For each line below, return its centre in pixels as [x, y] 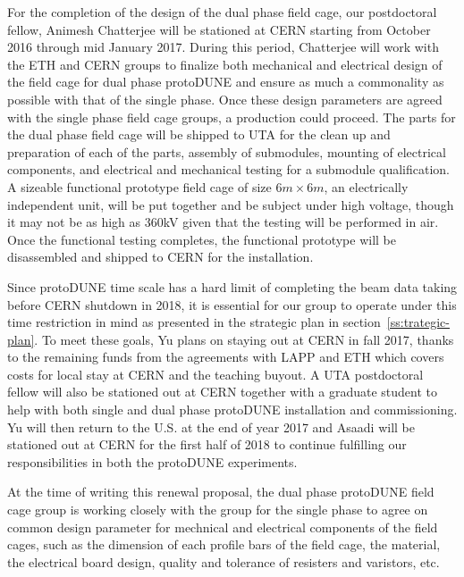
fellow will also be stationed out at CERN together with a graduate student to [222, 392]
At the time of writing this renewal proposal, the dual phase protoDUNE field [221, 492]
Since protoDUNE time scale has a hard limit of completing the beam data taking [232, 286]
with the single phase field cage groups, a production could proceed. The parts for [232, 117]
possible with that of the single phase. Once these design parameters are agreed [225, 99]
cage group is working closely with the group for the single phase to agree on [218, 510]
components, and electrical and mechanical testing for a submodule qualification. [228, 169]
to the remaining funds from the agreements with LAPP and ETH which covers [226, 357]
